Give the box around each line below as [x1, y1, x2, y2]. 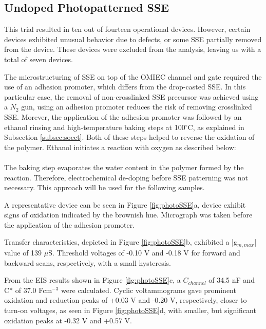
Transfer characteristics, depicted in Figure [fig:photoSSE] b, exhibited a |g [4, 236, 237, 247]
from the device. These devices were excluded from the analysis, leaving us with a [4, 44, 261, 54]
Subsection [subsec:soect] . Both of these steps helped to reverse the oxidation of [4, 132, 255, 142]
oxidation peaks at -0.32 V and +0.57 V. [4, 315, 132, 325]
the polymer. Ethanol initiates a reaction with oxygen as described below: [4, 141, 236, 152]
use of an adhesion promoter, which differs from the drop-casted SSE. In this [4, 81, 246, 92]
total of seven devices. [4, 53, 73, 64]
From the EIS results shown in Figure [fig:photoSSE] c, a [4, 275, 181, 285]
